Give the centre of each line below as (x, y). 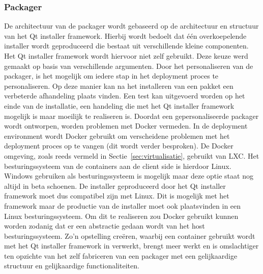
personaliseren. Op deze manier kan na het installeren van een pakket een (119, 85)
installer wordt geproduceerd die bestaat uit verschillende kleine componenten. (126, 46)
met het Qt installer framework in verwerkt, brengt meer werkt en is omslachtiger (131, 246)
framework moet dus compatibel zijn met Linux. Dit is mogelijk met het (117, 196)
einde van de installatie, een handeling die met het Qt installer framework (119, 105)
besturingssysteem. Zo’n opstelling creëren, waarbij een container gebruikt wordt (130, 235)
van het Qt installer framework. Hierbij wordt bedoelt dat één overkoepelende (125, 35)
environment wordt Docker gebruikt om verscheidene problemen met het (117, 135)
